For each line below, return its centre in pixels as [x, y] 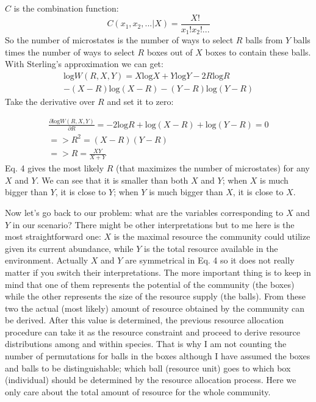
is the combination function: [66, 8]
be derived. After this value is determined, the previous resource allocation [145, 320]
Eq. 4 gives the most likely [55, 168]
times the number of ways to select [70, 52]
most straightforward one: [53, 236]
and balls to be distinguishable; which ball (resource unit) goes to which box [148, 368]
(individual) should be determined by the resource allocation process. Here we [151, 380]
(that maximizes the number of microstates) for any [213, 168]
